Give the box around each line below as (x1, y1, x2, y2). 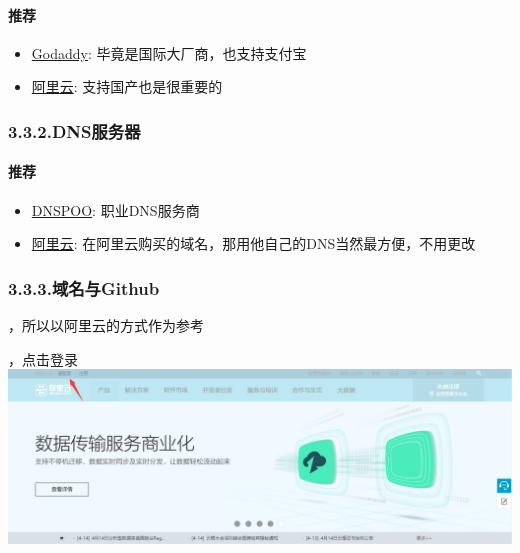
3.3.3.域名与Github (8, 275, 160, 300)
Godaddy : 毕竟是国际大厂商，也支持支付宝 (31, 42, 307, 63)
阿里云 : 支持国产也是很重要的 (31, 76, 223, 97)
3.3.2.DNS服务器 (8, 118, 141, 143)
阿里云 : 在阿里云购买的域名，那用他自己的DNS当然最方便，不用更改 (31, 233, 476, 254)
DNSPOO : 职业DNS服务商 (31, 199, 200, 220)
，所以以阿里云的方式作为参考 (8, 315, 204, 336)
